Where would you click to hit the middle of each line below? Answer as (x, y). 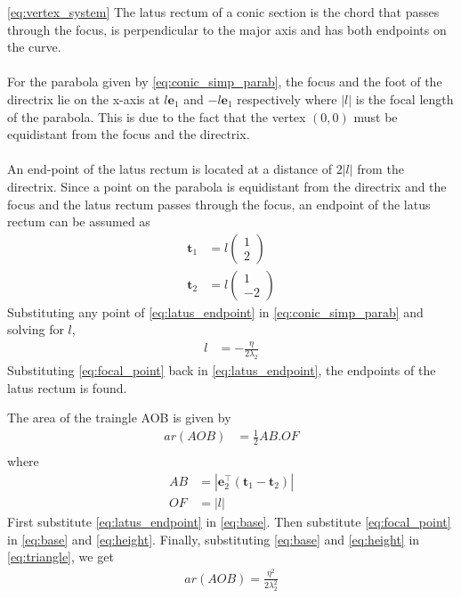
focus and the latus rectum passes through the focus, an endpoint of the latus (219, 204)
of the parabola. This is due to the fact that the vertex (157, 116)
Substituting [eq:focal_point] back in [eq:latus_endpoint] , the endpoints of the (222, 370)
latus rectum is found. (67, 387)
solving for (36, 329)
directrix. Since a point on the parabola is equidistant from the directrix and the (227, 186)
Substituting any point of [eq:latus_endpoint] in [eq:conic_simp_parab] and (215, 311)
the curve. (34, 47)
